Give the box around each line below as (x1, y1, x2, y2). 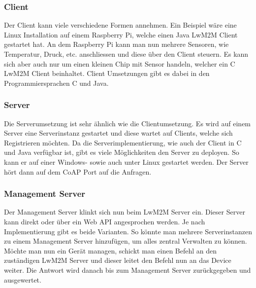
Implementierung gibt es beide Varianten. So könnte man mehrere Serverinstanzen (4, 226, 252, 236)
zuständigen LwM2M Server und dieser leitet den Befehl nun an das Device (4, 255, 231, 265)
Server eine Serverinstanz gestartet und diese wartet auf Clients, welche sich (4, 128, 233, 138)
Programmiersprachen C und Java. (4, 77, 109, 88)
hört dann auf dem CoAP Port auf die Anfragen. (4, 166, 152, 177)
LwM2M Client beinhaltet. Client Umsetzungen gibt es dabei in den (4, 68, 210, 78)
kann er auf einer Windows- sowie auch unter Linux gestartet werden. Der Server (4, 156, 249, 167)
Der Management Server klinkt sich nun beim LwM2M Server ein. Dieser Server (4, 207, 245, 217)
